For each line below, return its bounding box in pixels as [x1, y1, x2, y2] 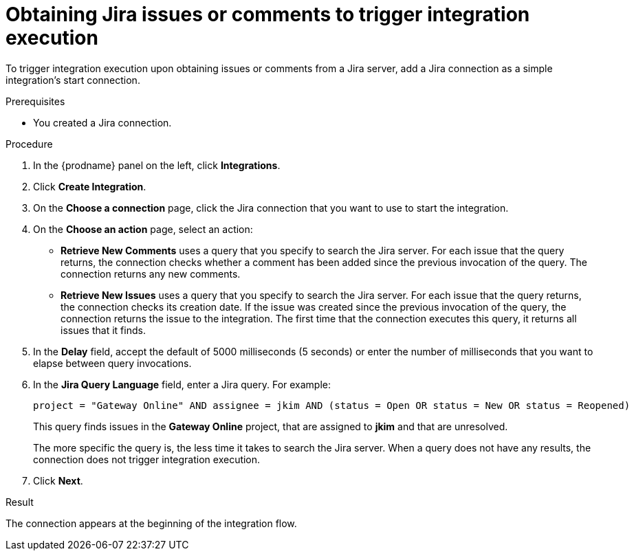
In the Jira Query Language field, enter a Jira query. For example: [33, 378, 331, 390]
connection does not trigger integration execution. [33, 453, 261, 465]
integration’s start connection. [6, 74, 140, 86]
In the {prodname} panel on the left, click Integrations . [33, 159, 281, 171]
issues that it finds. [61, 324, 146, 336]
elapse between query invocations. [33, 357, 192, 369]
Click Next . [33, 474, 83, 487]
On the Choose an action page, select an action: [33, 223, 253, 235]
